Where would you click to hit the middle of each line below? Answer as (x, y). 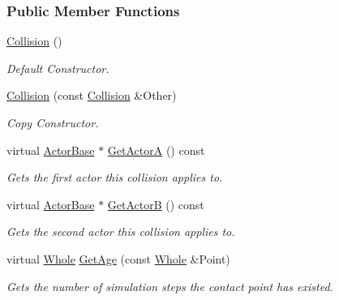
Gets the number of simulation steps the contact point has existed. (170, 286)
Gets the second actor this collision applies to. (121, 231)
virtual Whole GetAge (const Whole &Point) (118, 258)
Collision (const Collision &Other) (92, 95)
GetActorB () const (156, 204)
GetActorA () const (156, 150)
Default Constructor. (58, 68)
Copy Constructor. (53, 122)
